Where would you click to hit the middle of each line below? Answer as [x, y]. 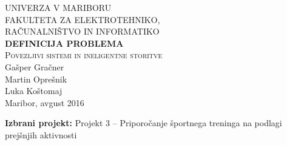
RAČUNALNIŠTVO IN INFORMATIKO [82, 31]
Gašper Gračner [35, 66]
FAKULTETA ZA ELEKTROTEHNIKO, [83, 19]
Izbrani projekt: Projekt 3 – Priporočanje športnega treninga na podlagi [143, 123]
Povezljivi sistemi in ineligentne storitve [84, 55]
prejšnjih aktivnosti [41, 134]
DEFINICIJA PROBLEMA [64, 43]
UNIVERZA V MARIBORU [58, 7]
